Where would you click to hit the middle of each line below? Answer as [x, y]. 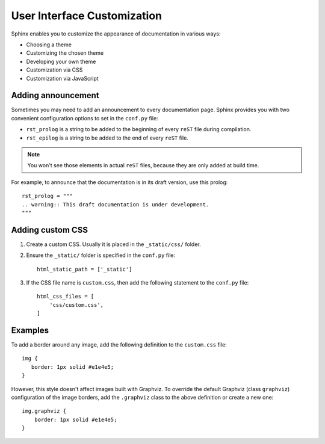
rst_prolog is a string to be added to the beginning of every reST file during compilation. [139, 129]
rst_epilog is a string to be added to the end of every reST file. [107, 138]
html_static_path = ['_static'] [85, 269]
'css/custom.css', [76, 305]
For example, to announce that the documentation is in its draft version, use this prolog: [119, 182]
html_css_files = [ [66, 297]
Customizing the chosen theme [65, 53]
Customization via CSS [54, 70]
